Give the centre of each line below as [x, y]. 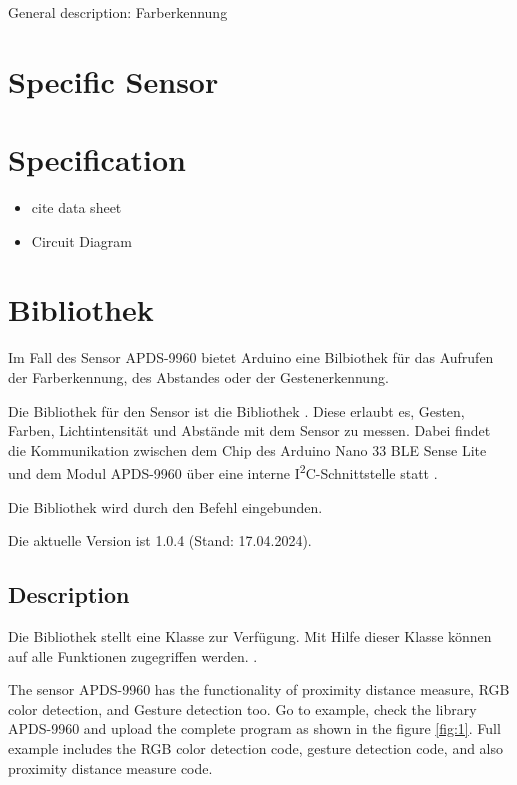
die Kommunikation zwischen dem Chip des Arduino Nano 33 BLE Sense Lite [247, 449]
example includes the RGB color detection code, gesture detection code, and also [256, 747]
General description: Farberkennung [118, 12]
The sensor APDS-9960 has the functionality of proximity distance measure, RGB [259, 689]
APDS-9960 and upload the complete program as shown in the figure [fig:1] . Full [254, 728]
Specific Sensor [113, 80]
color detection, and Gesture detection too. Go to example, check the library [242, 708]
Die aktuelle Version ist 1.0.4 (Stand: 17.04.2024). [160, 540]
